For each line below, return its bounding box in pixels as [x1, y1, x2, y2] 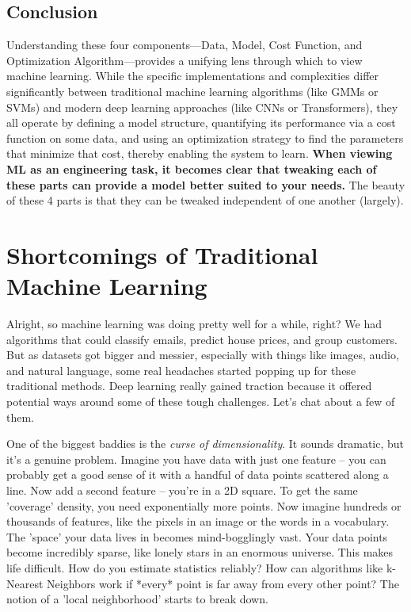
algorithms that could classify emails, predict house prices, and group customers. [6, 331, 398, 347]
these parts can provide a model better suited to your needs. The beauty [6, 176, 405, 193]
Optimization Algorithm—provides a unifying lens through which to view [6, 52, 363, 68]
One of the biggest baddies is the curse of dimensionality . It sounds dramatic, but [6, 435, 405, 452]
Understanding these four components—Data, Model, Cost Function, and [6, 36, 363, 53]
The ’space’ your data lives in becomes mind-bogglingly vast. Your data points [6, 528, 388, 545]
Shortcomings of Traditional [6, 238, 318, 270]
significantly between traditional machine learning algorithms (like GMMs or [6, 82, 379, 99]
